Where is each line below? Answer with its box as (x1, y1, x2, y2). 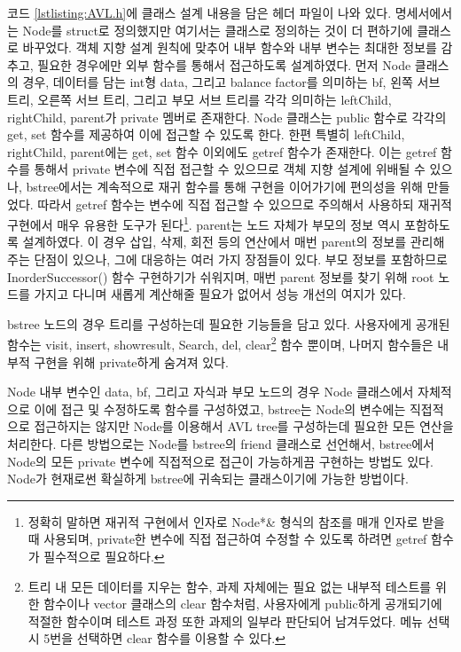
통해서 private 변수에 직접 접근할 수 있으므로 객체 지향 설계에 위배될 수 (34, 160, 426, 178)
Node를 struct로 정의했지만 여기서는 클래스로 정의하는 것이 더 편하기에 (22, 20, 413, 39)
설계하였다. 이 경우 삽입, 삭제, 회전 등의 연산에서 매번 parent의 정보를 (22, 232, 407, 251)
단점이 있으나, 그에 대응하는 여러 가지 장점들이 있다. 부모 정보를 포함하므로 (34, 249, 448, 268)
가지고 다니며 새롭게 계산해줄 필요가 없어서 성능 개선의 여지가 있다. (34, 285, 406, 303)
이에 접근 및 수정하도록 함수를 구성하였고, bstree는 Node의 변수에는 (34, 399, 406, 418)
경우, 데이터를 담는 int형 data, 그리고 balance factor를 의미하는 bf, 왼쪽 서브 (22, 73, 441, 91)
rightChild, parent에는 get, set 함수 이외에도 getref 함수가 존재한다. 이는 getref (7, 142, 437, 161)
